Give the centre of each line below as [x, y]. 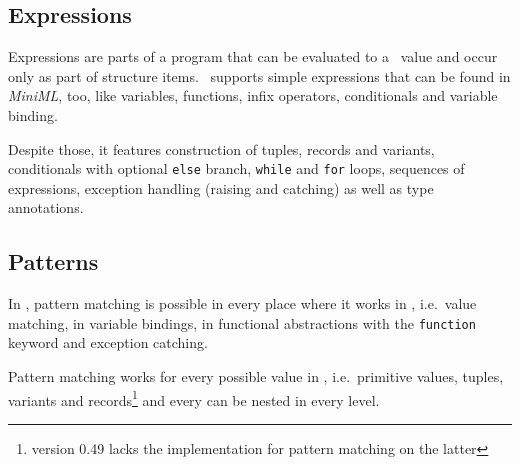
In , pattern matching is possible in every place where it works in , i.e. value [242, 303]
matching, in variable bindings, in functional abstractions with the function [242, 322]
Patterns [53, 261]
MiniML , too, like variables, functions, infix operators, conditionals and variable [253, 95]
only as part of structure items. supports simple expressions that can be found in [259, 75]
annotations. [46, 207]
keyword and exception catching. [108, 342]
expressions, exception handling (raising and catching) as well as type [221, 187]
